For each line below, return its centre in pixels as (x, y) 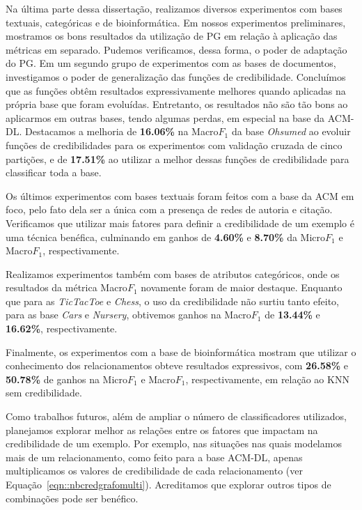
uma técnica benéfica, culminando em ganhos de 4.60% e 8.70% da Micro (166, 237)
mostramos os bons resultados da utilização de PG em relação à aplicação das (172, 36)
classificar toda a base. (54, 172)
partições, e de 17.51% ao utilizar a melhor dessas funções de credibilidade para (178, 159)
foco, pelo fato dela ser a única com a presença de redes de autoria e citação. (169, 209)
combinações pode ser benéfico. (72, 498)
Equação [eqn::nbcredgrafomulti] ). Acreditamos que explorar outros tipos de (168, 484)
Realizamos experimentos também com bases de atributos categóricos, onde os (173, 273)
